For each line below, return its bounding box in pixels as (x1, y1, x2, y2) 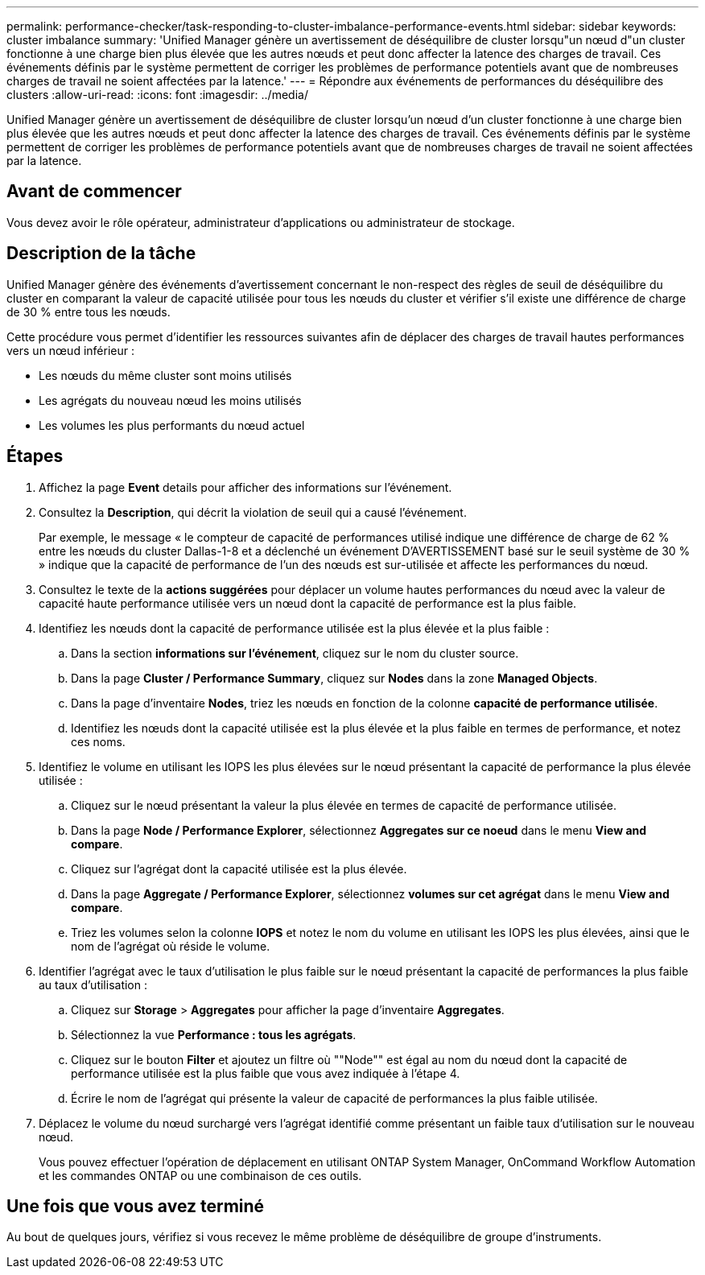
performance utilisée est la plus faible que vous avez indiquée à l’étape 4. (71, 1066, 460, 1080)
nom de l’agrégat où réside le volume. (71, 939, 270, 953)
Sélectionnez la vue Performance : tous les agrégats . (71, 1027, 357, 1042)
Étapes (6, 446, 64, 467)
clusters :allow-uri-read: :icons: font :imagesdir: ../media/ (6, 88, 308, 101)
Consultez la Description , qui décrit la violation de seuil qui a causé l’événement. (39, 505, 467, 519)
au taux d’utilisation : (39, 977, 148, 992)
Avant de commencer (6, 181, 182, 202)
